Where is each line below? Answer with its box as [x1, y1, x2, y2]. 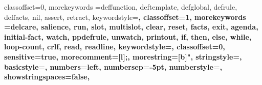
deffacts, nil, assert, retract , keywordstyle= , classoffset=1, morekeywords [4, 11, 246, 22]
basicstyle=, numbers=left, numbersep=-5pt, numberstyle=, [4, 61, 222, 72]
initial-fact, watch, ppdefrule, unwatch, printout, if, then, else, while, [4, 31, 252, 42]
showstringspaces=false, [4, 71, 90, 82]
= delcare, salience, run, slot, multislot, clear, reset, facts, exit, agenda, [4, 21, 258, 32]
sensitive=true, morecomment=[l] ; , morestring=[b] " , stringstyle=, [4, 51, 242, 62]
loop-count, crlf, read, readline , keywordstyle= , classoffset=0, [4, 41, 225, 52]
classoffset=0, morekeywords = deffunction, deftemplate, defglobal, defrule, [4, 2, 237, 12]
